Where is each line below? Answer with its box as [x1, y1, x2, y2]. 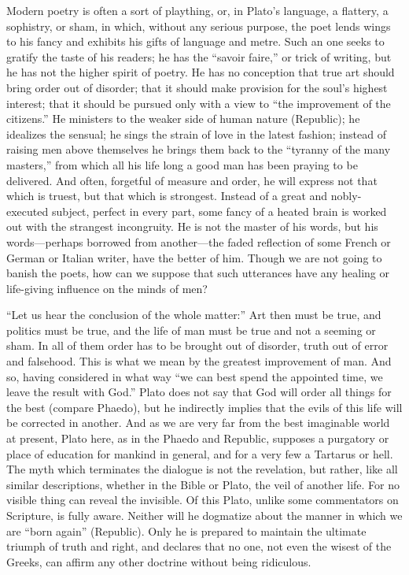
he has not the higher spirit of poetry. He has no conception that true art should [6, 64, 395, 80]
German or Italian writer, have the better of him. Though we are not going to [6, 249, 382, 265]
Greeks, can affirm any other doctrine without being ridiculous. [6, 553, 311, 569]
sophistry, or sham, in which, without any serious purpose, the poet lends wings [6, 17, 391, 34]
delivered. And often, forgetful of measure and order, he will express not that [6, 172, 378, 188]
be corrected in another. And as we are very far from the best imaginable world [6, 414, 390, 431]
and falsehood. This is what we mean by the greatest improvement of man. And [6, 353, 392, 369]
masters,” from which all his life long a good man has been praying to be [6, 156, 358, 172]
